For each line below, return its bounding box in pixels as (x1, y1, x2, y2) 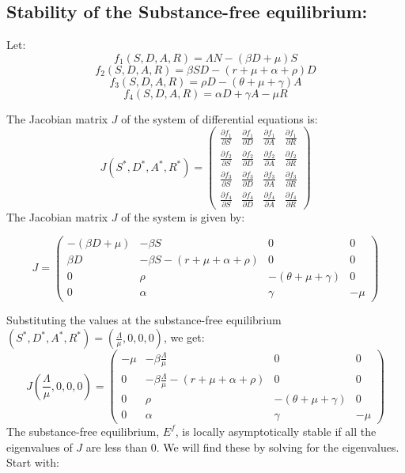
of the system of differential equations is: (121, 110, 318, 127)
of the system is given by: (121, 208, 245, 225)
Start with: (6, 454, 59, 471)
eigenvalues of (6, 438, 73, 455)
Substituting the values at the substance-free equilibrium (6, 312, 282, 328)
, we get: (163, 329, 205, 346)
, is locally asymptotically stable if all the (175, 422, 377, 439)
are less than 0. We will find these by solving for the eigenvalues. (85, 438, 399, 455)
